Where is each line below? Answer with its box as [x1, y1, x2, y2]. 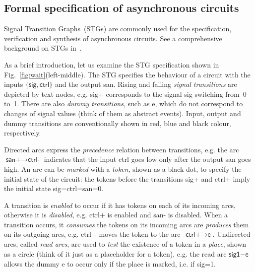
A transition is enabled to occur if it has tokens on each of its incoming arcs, [4, 200, 236, 210]
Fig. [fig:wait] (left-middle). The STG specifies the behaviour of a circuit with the [4, 69, 251, 79]
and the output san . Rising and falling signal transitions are [55, 79, 237, 89]
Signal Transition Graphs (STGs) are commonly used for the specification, [4, 23, 232, 34]
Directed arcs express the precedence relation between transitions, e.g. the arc [4, 144, 239, 154]
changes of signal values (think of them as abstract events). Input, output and [4, 108, 241, 118]
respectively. [4, 128, 41, 138]
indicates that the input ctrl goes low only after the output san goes [44, 154, 251, 164]
